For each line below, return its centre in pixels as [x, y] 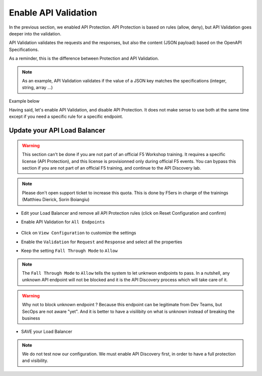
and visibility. [35, 360]
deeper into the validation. [35, 33]
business [31, 318]
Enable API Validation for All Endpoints [63, 222]
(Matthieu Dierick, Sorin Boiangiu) [56, 200]
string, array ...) [37, 88]
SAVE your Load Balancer [47, 331]
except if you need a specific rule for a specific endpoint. [66, 117]
